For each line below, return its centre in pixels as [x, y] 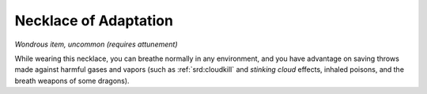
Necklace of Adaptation [94, 21]
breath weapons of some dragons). [72, 81]
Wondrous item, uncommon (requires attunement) [96, 44]
